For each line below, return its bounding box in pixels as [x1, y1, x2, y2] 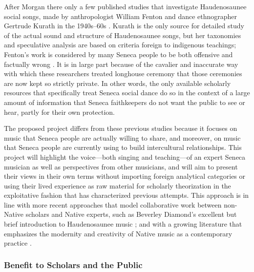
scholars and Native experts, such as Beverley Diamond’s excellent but [25, 209, 237, 219]
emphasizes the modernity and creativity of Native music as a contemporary [4, 228, 233, 238]
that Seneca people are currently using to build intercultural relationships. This [4, 142, 242, 152]
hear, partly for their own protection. [4, 106, 115, 117]
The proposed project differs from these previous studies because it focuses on [4, 123, 237, 133]
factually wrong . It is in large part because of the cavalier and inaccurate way [4, 59, 238, 69]
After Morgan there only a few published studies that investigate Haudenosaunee [4, 1, 247, 11]
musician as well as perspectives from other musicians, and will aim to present [4, 161, 238, 171]
